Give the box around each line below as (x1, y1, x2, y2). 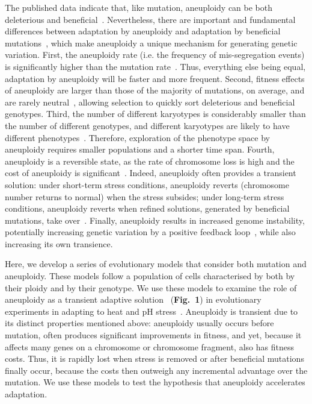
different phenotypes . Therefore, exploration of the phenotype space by (5, 131, 270, 144)
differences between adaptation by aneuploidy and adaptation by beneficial (5, 25, 281, 37)
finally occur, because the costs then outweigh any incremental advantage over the (5, 364, 308, 376)
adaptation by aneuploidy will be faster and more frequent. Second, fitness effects (5, 72, 305, 84)
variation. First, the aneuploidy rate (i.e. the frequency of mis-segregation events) (5, 48, 305, 61)
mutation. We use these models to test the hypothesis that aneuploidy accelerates (5, 376, 305, 388)
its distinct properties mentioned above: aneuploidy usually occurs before (5, 317, 274, 329)
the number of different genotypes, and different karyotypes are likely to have (5, 119, 290, 131)
